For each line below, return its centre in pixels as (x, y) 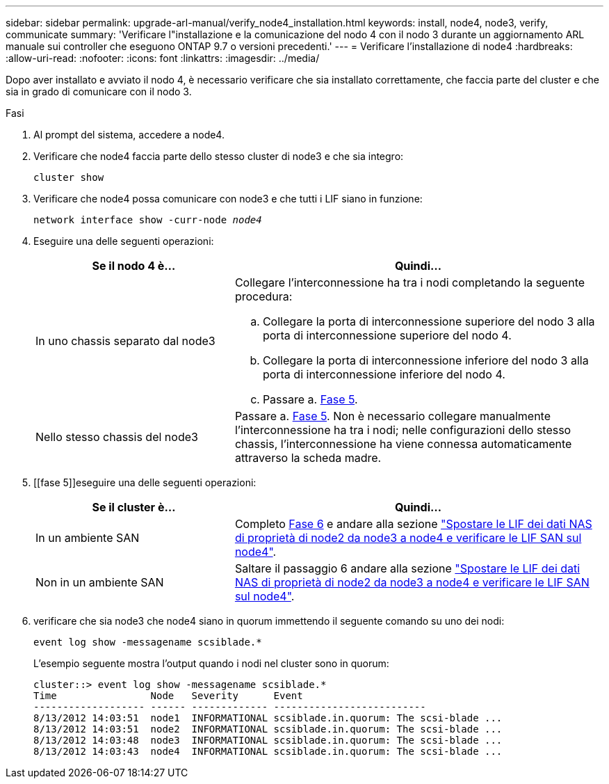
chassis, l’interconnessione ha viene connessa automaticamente (403, 444)
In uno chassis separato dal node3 (125, 341)
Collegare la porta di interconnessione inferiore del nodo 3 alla (425, 360)
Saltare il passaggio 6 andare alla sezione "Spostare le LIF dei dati (407, 568)
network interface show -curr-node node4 (148, 220)
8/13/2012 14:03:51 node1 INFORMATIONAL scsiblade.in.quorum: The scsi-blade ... (268, 718)
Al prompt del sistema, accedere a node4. (129, 135)
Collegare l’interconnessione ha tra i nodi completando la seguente (410, 282)
